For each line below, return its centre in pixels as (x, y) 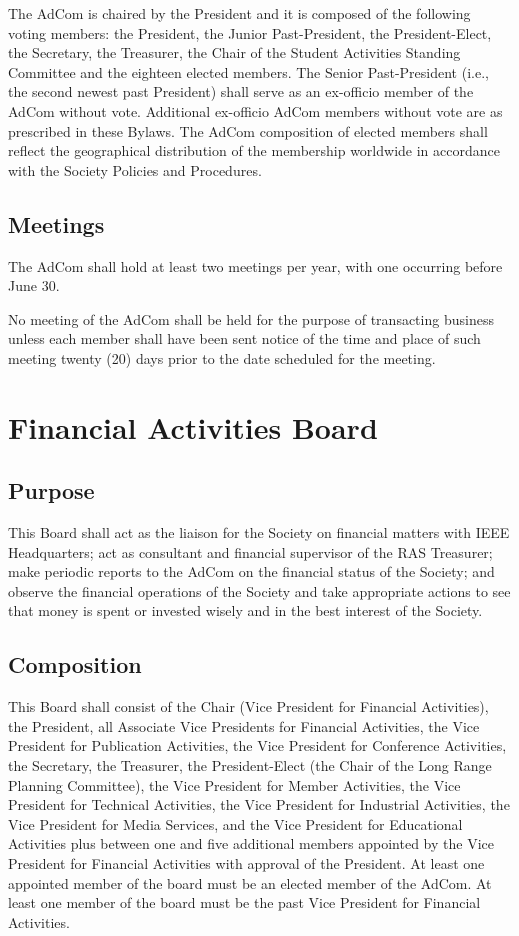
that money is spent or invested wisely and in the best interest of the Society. (245, 610)
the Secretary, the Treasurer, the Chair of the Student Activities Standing (234, 52)
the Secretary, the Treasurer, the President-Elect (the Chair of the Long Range (250, 765)
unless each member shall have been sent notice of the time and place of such (244, 338)
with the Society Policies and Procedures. (135, 169)
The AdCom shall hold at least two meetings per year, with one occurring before (255, 265)
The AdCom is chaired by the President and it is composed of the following (239, 13)
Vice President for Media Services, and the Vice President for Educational (235, 823)
